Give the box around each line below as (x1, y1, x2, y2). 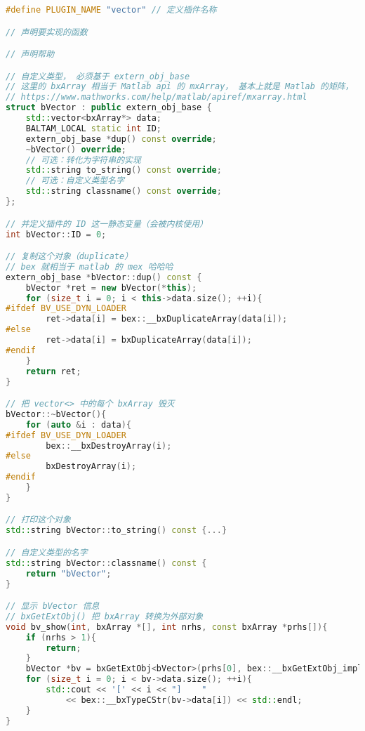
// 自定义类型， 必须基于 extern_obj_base (6, 71, 190, 81)
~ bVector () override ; (25, 144, 126, 154)
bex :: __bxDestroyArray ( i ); (46, 440, 172, 451)
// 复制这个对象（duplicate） (6, 251, 133, 262)
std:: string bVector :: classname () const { (6, 558, 207, 568)
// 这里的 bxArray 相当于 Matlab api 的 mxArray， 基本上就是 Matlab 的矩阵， (6, 81, 354, 92)
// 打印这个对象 (6, 515, 71, 525)
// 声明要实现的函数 (6, 27, 88, 37)
